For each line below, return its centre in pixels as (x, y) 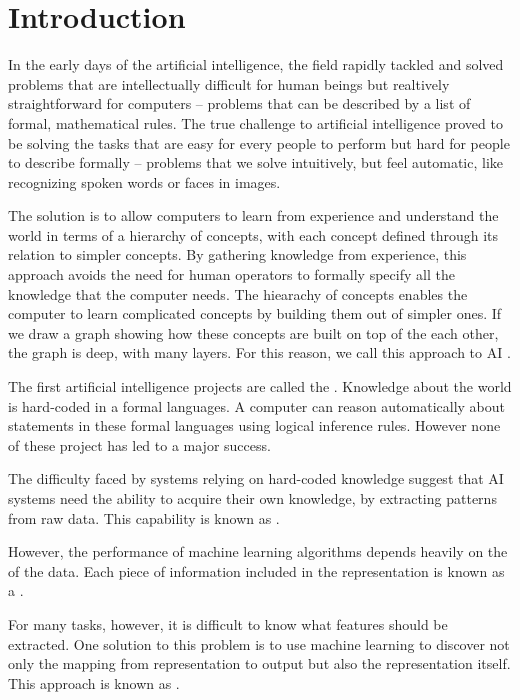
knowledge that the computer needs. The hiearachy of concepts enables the (238, 293)
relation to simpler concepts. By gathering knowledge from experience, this (237, 254)
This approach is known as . (94, 682)
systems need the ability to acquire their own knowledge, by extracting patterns (252, 498)
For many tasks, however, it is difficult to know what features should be (228, 623)
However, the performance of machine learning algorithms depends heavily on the (258, 551)
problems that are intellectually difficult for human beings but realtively (229, 83)
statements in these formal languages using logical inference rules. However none (254, 425)
